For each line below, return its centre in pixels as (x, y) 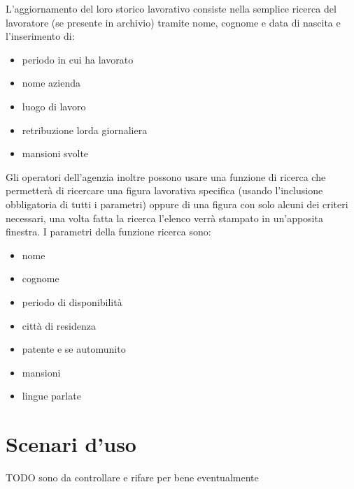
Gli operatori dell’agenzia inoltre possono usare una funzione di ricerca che (166, 176)
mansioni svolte (55, 153)
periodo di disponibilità (72, 301)
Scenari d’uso (71, 444)
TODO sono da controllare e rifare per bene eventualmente (132, 477)
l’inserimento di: (40, 36)
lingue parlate (51, 396)
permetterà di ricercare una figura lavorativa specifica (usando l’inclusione (164, 190)
